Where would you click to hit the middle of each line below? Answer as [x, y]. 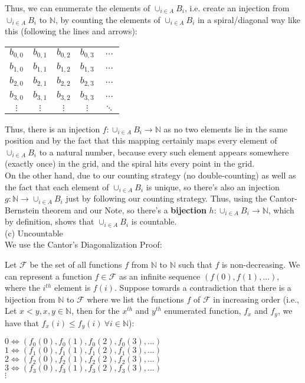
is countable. [154, 221]
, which [281, 210]
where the [22, 288]
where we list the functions [135, 299]
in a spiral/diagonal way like [249, 19]
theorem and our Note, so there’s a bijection [124, 210]
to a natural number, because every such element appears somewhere [164, 152]
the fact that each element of [57, 186]
